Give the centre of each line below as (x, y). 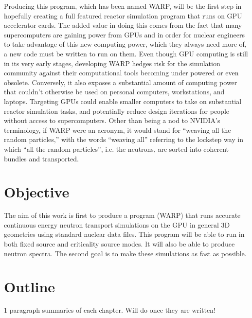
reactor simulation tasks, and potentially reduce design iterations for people (117, 111)
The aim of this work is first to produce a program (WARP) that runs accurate (122, 215)
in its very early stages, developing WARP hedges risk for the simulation (112, 63)
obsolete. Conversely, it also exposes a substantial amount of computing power (121, 82)
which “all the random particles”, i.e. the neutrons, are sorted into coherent (117, 149)
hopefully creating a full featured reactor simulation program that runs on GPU (123, 15)
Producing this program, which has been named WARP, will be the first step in (123, 6)
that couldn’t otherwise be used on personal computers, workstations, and (114, 92)
